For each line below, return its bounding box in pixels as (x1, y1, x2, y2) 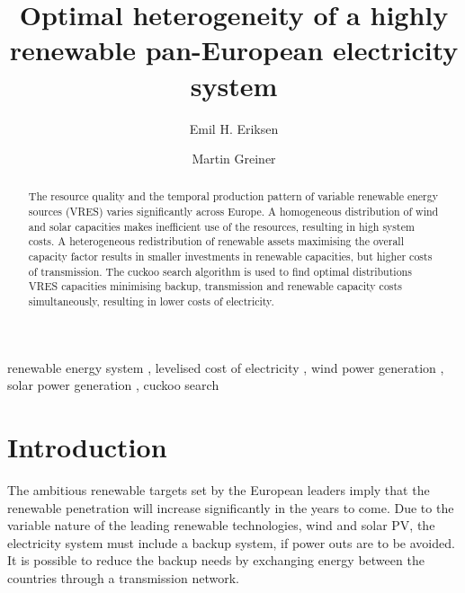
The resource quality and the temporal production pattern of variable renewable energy (28, 189, 438, 204)
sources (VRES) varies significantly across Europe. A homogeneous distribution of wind (28, 204, 439, 219)
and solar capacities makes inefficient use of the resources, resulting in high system (28, 218, 415, 234)
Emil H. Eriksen (189, 119, 279, 137)
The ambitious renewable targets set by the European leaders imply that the (7, 481, 430, 500)
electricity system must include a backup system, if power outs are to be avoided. (7, 533, 455, 552)
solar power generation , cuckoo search (7, 376, 219, 394)
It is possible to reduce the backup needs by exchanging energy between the (7, 551, 425, 570)
